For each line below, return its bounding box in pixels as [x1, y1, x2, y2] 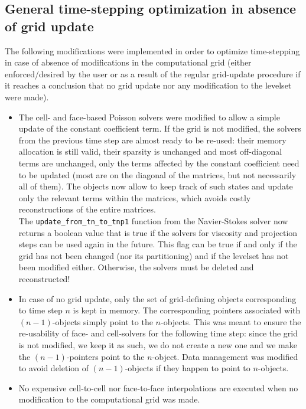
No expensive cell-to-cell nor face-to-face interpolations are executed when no [18, 381, 298, 394]
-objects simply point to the [52, 315, 153, 328]
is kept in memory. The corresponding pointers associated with [73, 304, 301, 316]
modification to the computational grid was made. [18, 393, 200, 405]
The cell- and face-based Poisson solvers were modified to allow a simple [18, 110, 280, 123]
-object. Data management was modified [152, 350, 298, 362]
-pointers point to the [66, 350, 145, 362]
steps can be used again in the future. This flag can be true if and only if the [18, 238, 297, 250]
